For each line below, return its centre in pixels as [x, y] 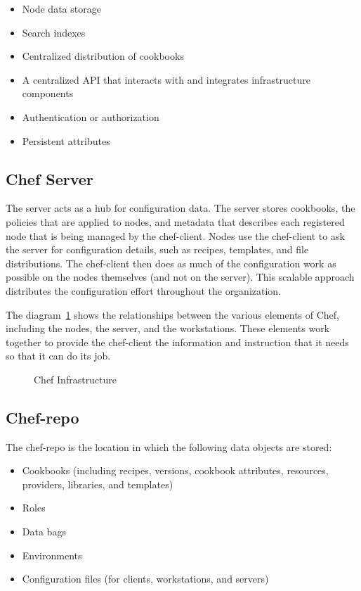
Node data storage [61, 8]
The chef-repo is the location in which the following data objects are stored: [169, 446]
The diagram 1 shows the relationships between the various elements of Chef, [172, 314]
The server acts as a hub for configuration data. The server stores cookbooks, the [180, 208]
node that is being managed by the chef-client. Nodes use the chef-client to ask [175, 235]
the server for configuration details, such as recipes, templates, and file [157, 249]
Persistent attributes [66, 140]
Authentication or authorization [91, 116]
